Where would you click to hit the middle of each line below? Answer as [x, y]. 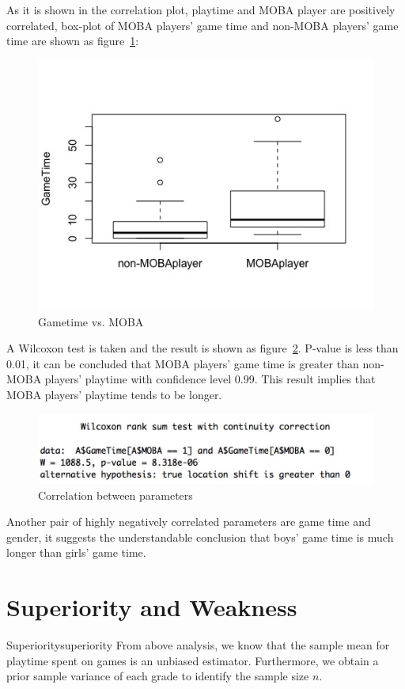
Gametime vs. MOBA [91, 321]
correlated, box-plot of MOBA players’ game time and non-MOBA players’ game [202, 25]
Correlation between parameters [115, 495]
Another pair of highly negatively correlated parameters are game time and [189, 522]
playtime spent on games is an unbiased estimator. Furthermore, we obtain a [193, 660]
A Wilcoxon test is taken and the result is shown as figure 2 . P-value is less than [202, 348]
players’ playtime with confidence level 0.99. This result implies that [210, 379]
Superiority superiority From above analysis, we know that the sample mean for [198, 645]
